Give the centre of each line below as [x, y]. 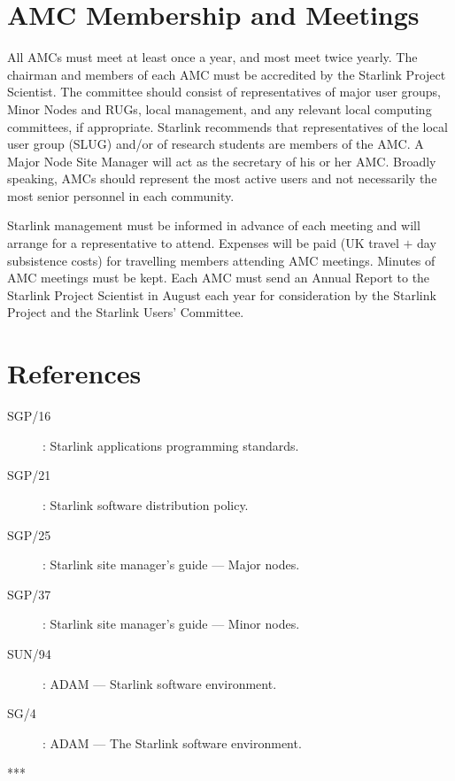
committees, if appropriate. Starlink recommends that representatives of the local [227, 126]
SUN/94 [29, 653]
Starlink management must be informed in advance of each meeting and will [214, 225]
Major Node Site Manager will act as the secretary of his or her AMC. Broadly [222, 161]
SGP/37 [29, 594]
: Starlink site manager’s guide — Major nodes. [171, 564]
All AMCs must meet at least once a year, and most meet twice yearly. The [212, 57]
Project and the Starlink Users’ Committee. [126, 312]
